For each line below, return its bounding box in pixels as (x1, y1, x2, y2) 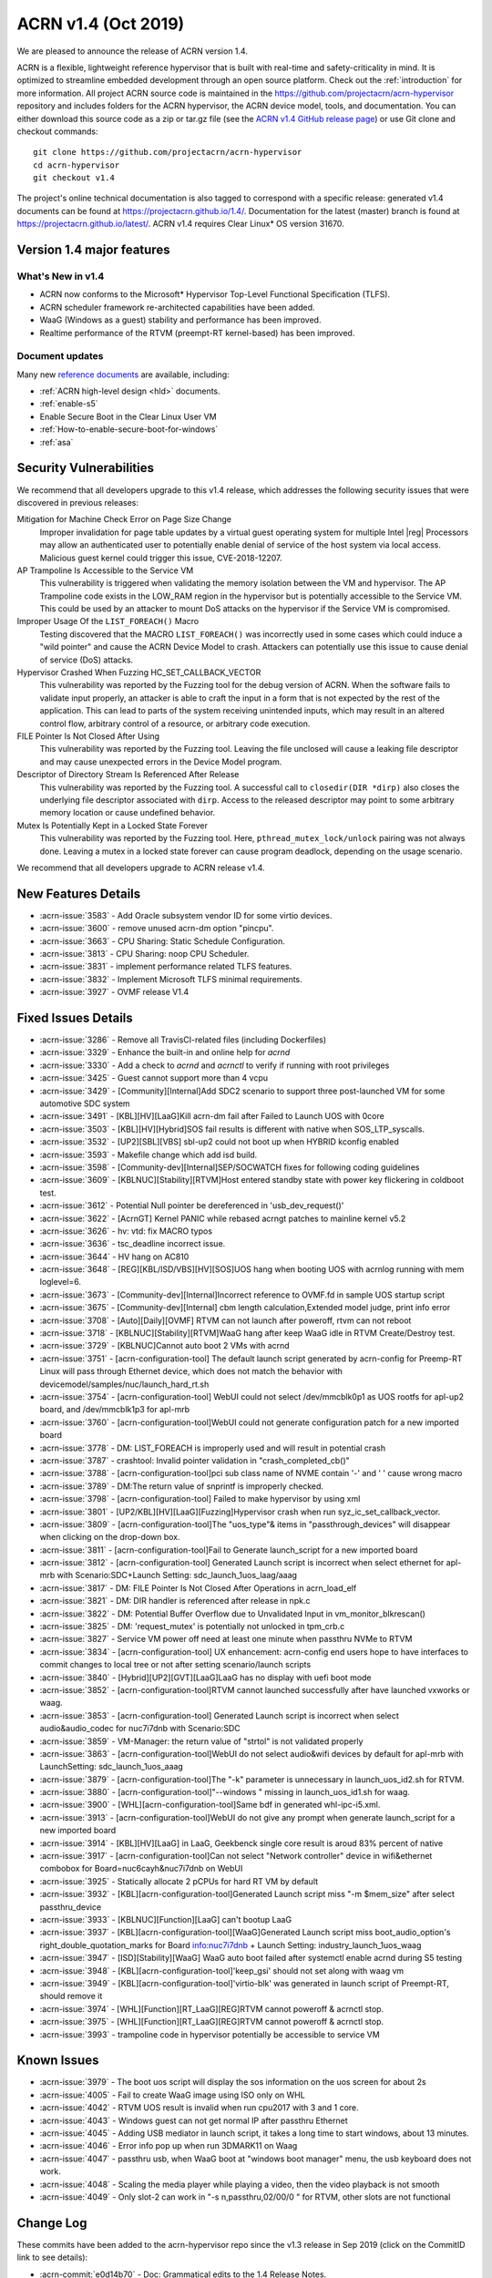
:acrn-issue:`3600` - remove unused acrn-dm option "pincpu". (39, 923, 274, 934)
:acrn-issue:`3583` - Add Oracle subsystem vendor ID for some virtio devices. (39, 909, 333, 920)
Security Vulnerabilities (16, 460, 155, 476)
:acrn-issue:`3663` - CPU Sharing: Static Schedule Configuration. (39, 935, 286, 947)
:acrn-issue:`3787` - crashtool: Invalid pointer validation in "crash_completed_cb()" (39, 1454, 350, 1466)
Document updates (16, 350, 104, 363)
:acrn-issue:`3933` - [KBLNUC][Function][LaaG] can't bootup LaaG (39, 1914, 292, 1924)
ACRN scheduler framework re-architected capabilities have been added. (39, 302, 315, 313)
